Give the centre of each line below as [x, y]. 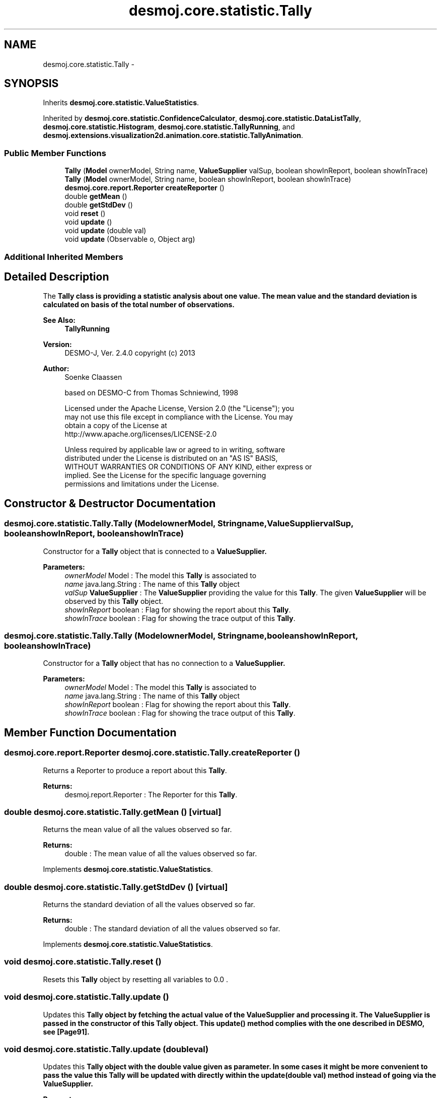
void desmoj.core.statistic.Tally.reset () [83, 962]
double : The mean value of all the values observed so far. [161, 854]
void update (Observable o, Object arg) [130, 239]
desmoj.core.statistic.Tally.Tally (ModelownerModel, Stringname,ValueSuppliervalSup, [179, 524]
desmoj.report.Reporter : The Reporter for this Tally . [151, 794]
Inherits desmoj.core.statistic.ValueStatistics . [121, 103]
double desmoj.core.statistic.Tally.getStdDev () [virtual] [116, 887]
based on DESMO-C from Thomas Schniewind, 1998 [152, 393]
